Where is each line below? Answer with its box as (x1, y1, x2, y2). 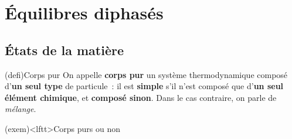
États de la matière (5, 40, 124, 59)
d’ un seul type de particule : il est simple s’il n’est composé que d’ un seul (5, 80, 284, 92)
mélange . (5, 103, 36, 115)
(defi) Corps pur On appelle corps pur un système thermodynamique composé (5, 68, 288, 80)
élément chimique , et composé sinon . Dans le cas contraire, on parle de (5, 91, 277, 103)
